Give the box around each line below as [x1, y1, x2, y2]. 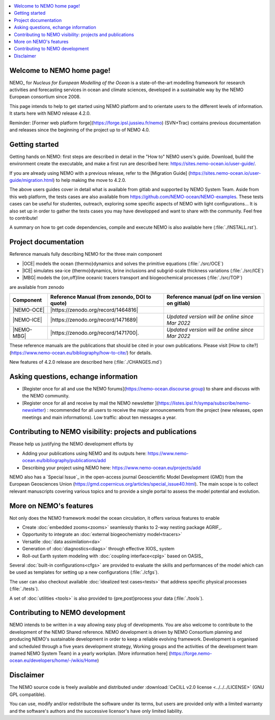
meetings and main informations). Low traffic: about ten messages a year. [22, 414, 177, 420]
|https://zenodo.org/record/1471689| [50, 316, 138, 324]
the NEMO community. [22, 393, 70, 399]
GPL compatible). [9, 691, 46, 698]
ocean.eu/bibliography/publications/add [22, 458, 106, 464]
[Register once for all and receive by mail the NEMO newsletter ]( [22, 400, 159, 406]
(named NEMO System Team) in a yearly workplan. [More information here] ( [9, 650, 171, 657]
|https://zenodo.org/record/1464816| [50, 306, 139, 313]
